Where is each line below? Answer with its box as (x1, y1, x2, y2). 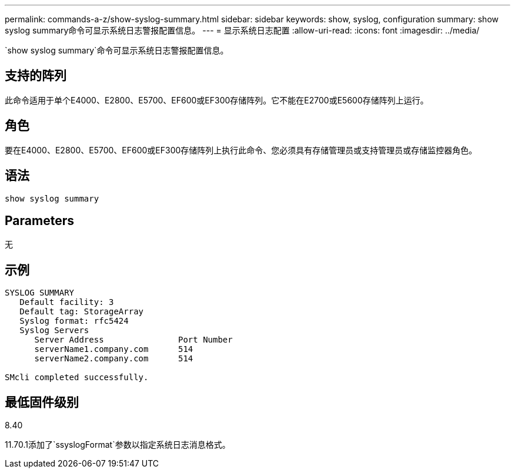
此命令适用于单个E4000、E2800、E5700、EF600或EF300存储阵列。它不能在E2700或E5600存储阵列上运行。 (5, 95, 429, 105)
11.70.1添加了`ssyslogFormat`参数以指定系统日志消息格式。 (5, 440, 230, 450)
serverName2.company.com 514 (34, 354, 193, 364)
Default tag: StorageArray (19, 307, 144, 317)
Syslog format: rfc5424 (19, 316, 129, 326)
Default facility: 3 (19, 297, 114, 307)
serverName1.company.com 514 (34, 344, 193, 354)
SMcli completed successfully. (5, 373, 149, 383)
